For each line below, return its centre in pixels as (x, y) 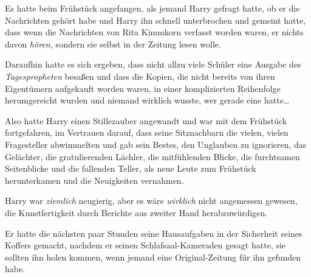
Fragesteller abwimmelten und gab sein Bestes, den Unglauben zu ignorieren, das (156, 144)
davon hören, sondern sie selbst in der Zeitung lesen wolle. (113, 44)
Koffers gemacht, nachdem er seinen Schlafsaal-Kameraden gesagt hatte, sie (145, 245)
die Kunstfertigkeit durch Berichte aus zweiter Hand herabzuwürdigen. (136, 212)
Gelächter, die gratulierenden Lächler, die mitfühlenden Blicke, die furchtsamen (152, 156)
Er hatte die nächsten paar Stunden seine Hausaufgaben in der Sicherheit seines (154, 233)
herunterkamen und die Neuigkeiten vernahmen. (94, 180)
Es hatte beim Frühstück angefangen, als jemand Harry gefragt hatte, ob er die (152, 8)
